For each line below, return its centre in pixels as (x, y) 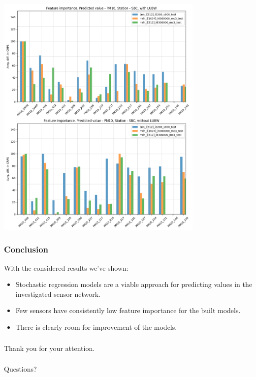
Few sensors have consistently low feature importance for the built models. (128, 310)
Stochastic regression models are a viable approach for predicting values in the (134, 284)
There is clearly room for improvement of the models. (96, 327)
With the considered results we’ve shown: (66, 267)
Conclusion (26, 249)
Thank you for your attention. (49, 348)
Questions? (20, 369)
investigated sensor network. (58, 294)
